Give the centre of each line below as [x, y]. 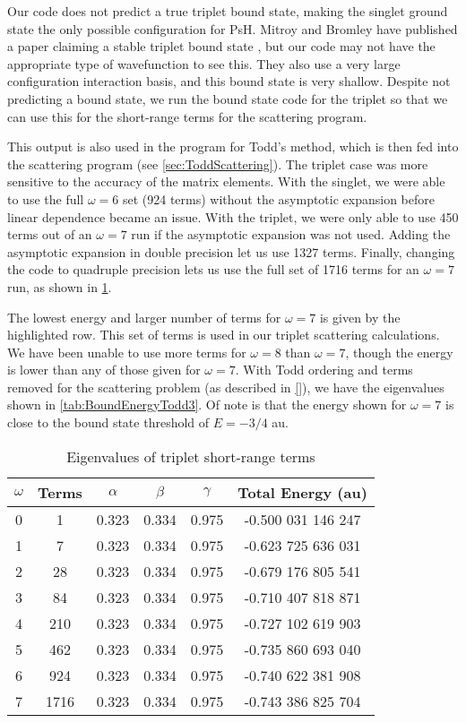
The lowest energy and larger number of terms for [144, 317]
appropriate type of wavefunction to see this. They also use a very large [204, 63]
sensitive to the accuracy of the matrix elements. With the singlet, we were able [226, 181]
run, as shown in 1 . [60, 286]
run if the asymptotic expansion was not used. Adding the [291, 234]
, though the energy [399, 352]
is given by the [360, 317]
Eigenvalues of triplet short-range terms [191, 456]
